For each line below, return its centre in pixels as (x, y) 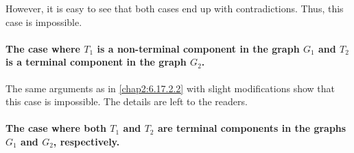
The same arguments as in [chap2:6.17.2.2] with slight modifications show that (170, 88)
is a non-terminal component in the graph (198, 48)
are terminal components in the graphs (252, 128)
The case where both (56, 128)
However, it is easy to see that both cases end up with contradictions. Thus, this (175, 8)
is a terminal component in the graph (96, 62)
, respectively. (86, 141)
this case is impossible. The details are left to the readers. (127, 101)
